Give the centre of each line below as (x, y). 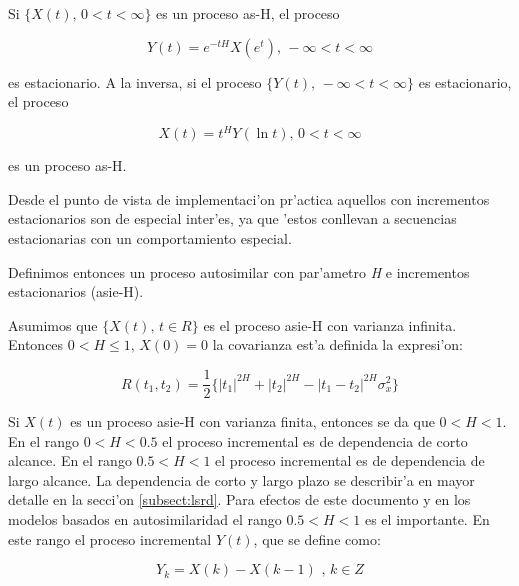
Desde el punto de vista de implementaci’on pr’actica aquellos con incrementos (249, 198)
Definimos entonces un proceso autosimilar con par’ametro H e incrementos (239, 271)
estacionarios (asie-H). (76, 291)
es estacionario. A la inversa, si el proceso (135, 81)
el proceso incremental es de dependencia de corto (315, 440)
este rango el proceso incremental (110, 538)
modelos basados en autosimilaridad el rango (145, 519)
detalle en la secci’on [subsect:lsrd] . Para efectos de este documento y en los (239, 499)
